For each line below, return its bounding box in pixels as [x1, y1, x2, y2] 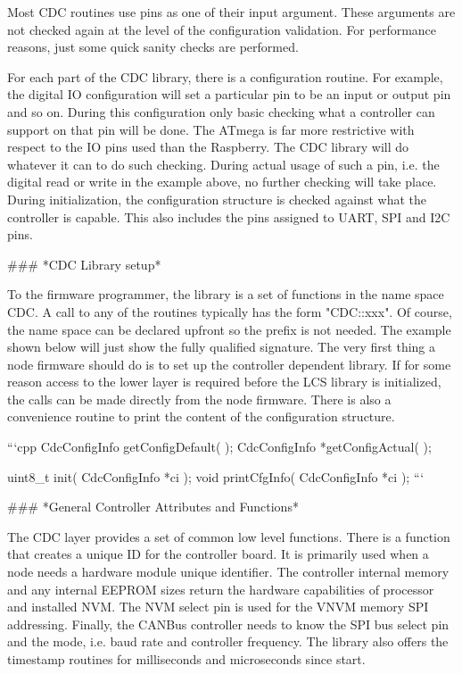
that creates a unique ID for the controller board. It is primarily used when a [7, 545, 429, 563]
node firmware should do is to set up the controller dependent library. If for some [7, 354, 451, 373]
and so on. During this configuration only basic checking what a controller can [7, 102, 435, 121]
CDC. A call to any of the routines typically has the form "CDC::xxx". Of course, [7, 302, 452, 320]
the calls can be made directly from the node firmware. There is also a [7, 389, 392, 408]
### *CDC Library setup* [7, 254, 161, 273]
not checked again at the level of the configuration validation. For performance [7, 20, 437, 38]
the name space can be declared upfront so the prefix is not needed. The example [7, 320, 451, 338]
